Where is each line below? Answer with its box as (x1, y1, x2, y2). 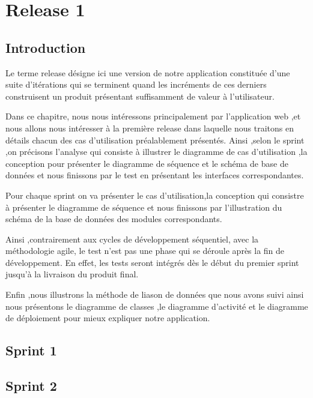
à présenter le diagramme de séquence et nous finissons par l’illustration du (5, 201, 282, 213)
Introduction (5, 38, 86, 56)
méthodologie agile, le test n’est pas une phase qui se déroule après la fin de (5, 244, 285, 257)
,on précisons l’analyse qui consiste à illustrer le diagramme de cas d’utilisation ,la (5, 145, 308, 158)
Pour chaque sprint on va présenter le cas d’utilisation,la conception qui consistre (5, 188, 304, 201)
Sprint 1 (5, 341, 57, 360)
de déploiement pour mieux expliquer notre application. (5, 312, 210, 324)
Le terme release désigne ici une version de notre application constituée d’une (5, 66, 290, 79)
